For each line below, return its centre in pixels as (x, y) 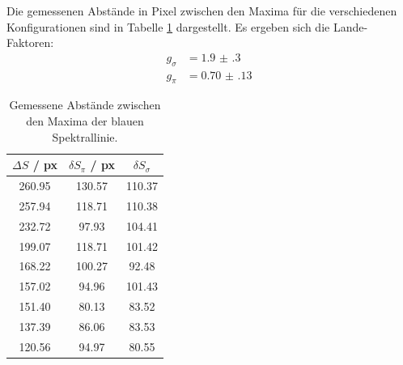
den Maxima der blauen (85, 121)
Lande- (350, 26)
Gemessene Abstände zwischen (85, 105)
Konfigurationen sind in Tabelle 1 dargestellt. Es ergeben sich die (168, 26)
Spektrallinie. (85, 136)
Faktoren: (30, 42)
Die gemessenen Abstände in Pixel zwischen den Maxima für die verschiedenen (202, 11)
